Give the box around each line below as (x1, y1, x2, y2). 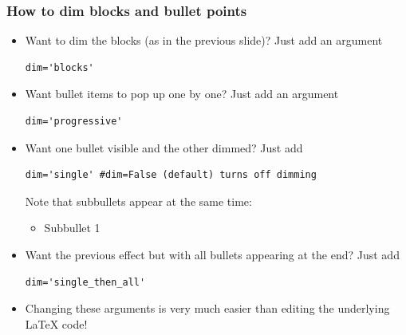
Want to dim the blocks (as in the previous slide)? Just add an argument (25, 32, 383, 49)
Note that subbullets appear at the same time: (25, 192, 252, 209)
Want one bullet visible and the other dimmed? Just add (25, 139, 303, 156)
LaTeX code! (25, 315, 88, 332)
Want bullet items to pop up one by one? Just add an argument (25, 85, 339, 102)
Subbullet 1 (44, 219, 101, 236)
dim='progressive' (25, 116, 123, 127)
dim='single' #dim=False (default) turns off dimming (25, 169, 317, 181)
